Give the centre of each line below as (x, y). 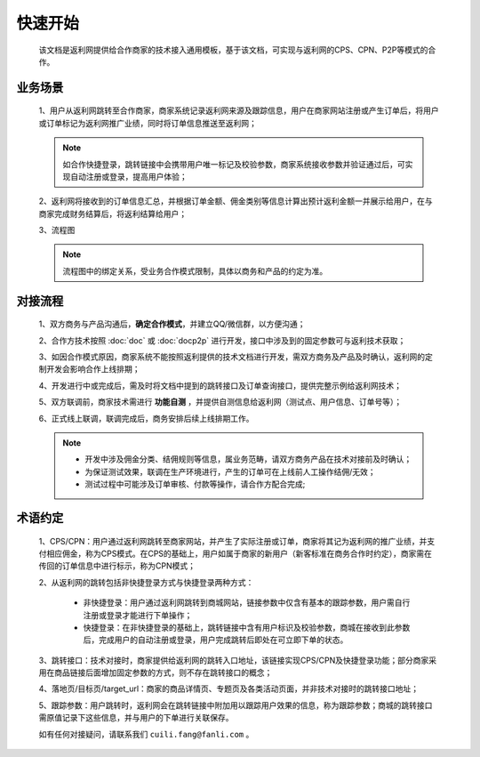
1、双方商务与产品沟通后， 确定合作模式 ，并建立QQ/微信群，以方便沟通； (172, 324)
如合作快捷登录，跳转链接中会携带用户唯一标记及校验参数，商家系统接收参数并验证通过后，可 (234, 164)
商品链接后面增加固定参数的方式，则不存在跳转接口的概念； (163, 672)
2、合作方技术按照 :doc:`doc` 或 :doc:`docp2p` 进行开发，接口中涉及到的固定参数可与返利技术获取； (222, 340)
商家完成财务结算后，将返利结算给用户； (112, 213)
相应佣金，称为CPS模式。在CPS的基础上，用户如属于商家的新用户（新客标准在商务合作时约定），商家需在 (239, 553)
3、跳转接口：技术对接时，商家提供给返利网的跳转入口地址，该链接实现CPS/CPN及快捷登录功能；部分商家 (234, 660)
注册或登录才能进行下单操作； (138, 615)
